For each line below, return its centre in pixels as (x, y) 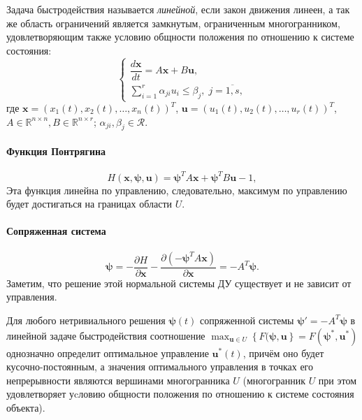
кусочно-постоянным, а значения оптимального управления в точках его (160, 367)
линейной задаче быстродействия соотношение (106, 335)
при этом (338, 380)
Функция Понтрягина (56, 151)
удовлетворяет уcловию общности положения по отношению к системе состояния (180, 394)
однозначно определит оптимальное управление (108, 353)
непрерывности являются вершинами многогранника (118, 380)
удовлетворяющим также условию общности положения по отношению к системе (180, 37)
